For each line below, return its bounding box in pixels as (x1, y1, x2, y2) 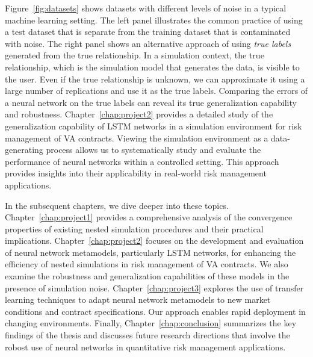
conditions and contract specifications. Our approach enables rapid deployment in (5, 305, 306, 317)
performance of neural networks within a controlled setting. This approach (5, 155, 279, 167)
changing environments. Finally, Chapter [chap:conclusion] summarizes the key (5, 317, 297, 329)
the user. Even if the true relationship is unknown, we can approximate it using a (5, 72, 305, 85)
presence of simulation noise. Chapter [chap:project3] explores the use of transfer (5, 281, 304, 294)
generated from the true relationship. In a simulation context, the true (5, 49, 264, 61)
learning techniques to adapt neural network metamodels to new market (5, 293, 271, 306)
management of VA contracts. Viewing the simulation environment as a (5, 131, 268, 144)
